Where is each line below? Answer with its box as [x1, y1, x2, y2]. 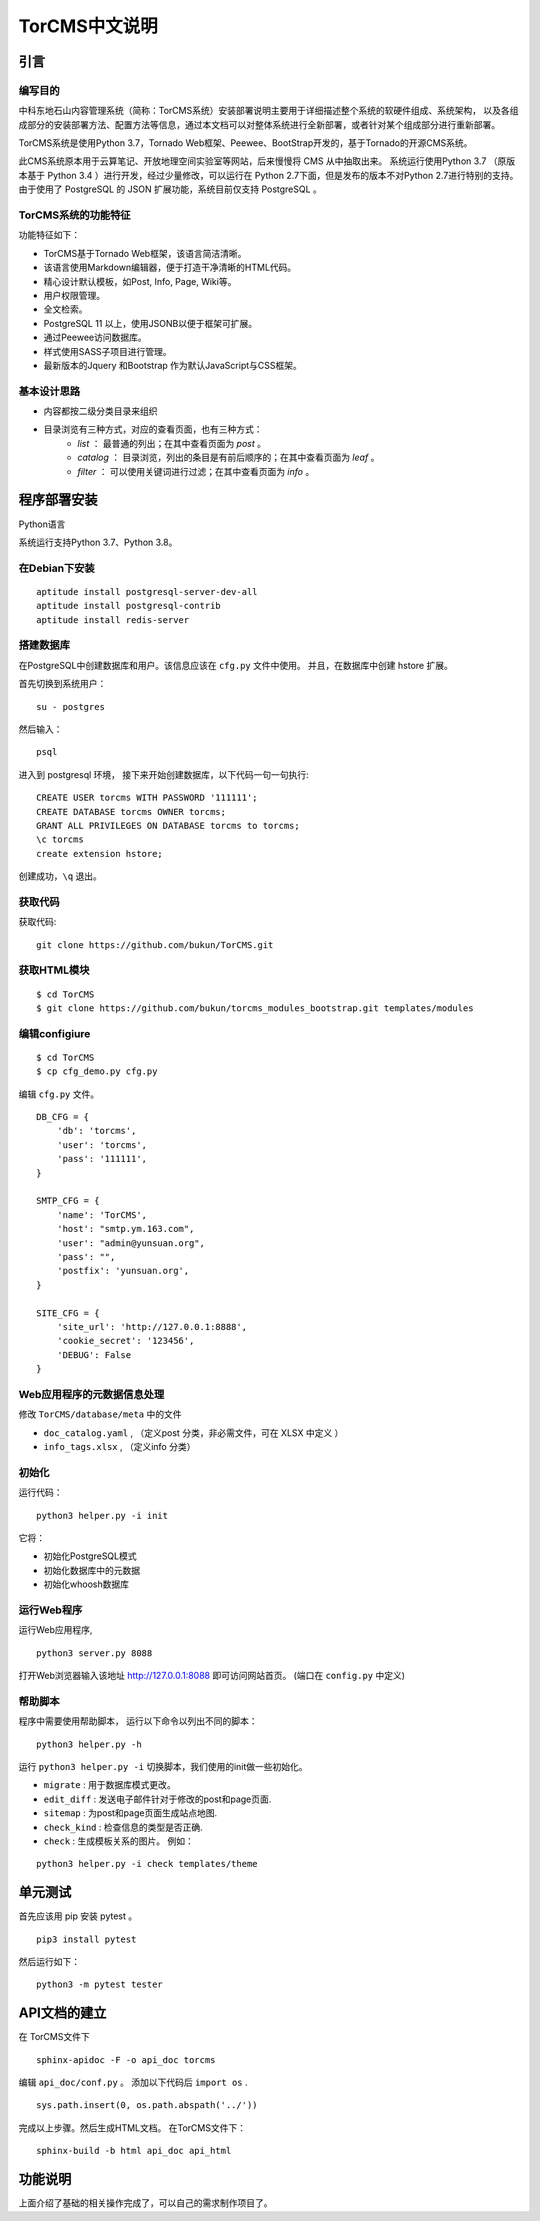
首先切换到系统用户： [18, 678, 107, 690]
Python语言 [18, 518, 66, 530]
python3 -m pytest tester [36, 1979, 164, 1990]
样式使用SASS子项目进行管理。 [43, 345, 172, 357]
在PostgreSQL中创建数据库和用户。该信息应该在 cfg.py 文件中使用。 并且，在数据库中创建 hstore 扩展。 [18, 659, 454, 671]
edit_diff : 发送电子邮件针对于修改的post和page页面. [43, 1793, 272, 1805]
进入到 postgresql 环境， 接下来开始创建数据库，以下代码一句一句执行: [18, 768, 309, 780]
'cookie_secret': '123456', [56, 1335, 195, 1347]
